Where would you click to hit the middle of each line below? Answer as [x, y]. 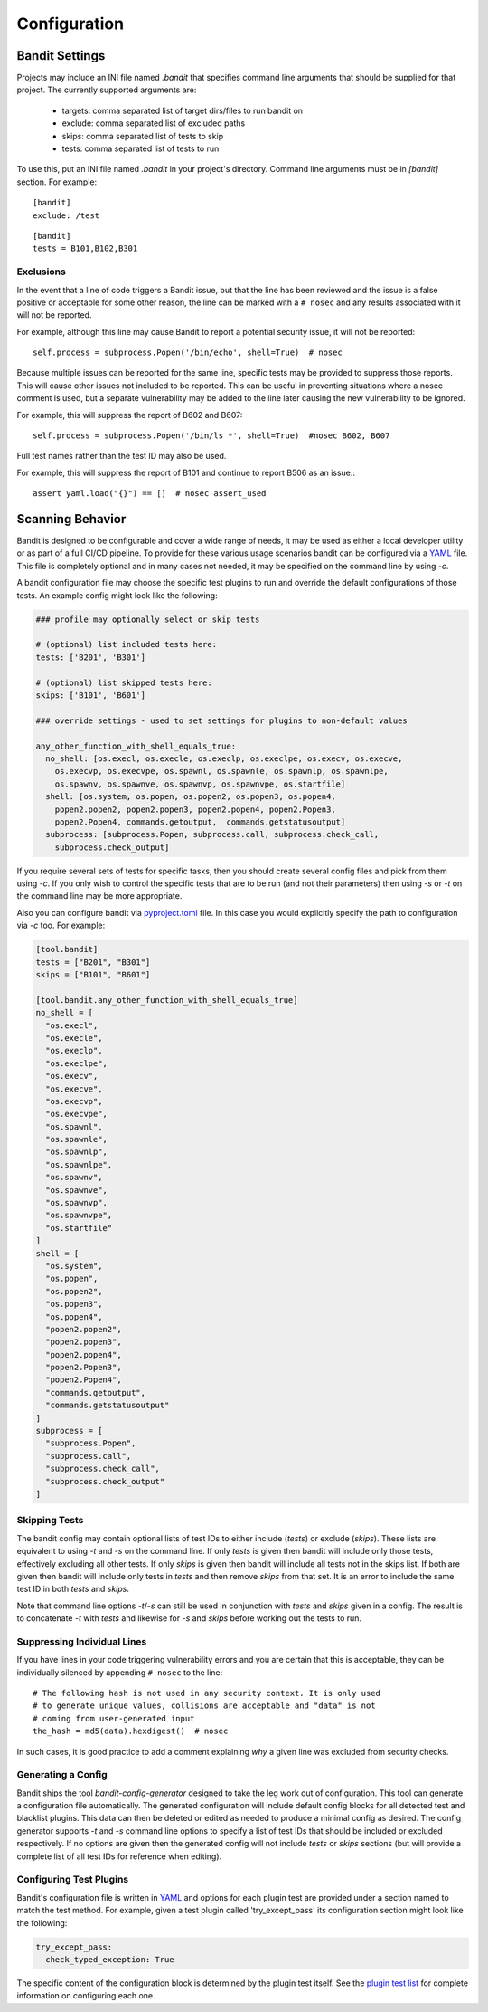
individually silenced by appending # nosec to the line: [120, 1672]
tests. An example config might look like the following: [117, 595]
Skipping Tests [50, 1521]
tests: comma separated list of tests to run [141, 148]
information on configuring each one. [86, 1996]
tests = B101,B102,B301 [85, 248]
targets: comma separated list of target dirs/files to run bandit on [182, 110]
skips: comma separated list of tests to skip [143, 136]
